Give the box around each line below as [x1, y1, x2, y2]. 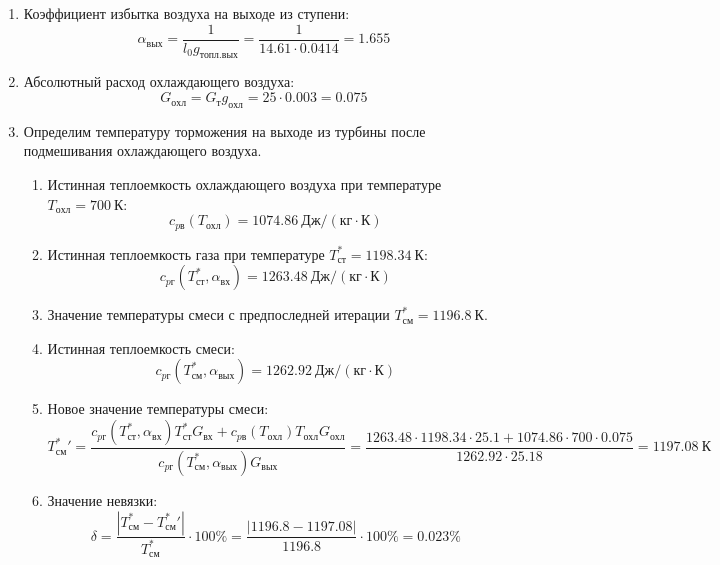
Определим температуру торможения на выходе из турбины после [23, 120, 426, 141]
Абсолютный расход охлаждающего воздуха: [23, 71, 295, 92]
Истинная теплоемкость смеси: [47, 337, 235, 358]
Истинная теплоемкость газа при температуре [47, 243, 325, 264]
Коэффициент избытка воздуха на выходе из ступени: [23, 3, 350, 23]
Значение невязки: [47, 489, 158, 510]
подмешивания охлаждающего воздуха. [23, 140, 262, 161]
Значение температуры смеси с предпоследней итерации [47, 304, 390, 325]
